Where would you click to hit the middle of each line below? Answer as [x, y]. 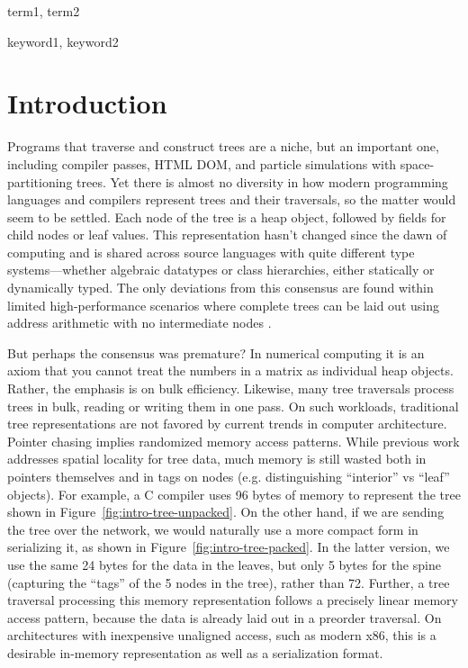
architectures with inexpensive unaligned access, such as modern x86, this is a [222, 635]
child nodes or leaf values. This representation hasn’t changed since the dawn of [227, 235]
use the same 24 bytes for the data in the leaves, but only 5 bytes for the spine [224, 564]
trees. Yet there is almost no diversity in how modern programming [262, 181]
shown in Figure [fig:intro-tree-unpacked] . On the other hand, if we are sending [226, 512]
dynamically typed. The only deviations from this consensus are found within [220, 288]
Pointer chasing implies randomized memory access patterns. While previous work [234, 441]
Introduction [87, 103]
